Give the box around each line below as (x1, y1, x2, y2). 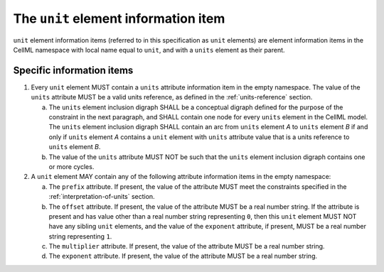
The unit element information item (13, 11, 225, 26)
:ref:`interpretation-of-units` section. (48, 192, 156, 201)
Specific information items (13, 64, 134, 76)
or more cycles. (48, 162, 95, 170)
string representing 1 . (48, 232, 112, 241)
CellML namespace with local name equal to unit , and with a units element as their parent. (13, 45, 285, 54)
